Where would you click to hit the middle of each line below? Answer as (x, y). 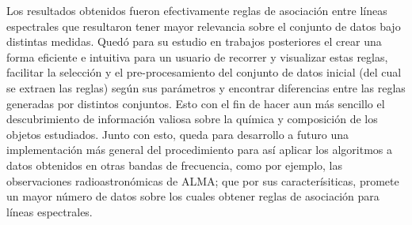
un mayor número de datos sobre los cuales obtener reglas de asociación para (193, 196)
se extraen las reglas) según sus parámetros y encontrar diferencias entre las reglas (206, 87)
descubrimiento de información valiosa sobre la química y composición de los (192, 119)
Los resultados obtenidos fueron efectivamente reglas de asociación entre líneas (197, 10)
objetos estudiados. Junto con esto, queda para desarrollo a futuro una (178, 134)
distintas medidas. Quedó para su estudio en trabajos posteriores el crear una (194, 41)
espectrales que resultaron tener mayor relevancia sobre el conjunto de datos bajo (204, 26)
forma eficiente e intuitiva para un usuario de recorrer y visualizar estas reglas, (197, 56)
